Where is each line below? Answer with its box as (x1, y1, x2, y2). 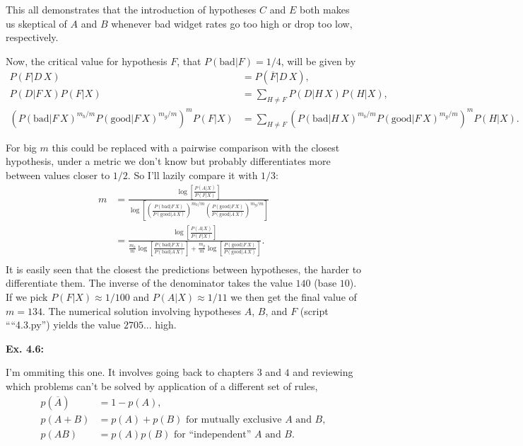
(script (300, 303, 329, 318)
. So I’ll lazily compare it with (127, 167, 258, 182)
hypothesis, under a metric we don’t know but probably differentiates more (6, 154, 331, 168)
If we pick (6, 290, 48, 304)
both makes (299, 2, 350, 16)
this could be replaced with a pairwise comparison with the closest (52, 139, 340, 154)
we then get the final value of (230, 290, 357, 304)
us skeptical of (6, 16, 67, 30)
